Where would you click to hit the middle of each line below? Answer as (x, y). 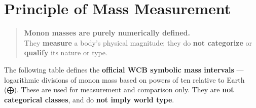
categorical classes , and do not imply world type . (89, 99)
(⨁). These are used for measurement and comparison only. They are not (119, 89)
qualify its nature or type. (66, 52)
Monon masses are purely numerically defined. (107, 33)
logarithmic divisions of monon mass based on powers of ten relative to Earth (124, 79)
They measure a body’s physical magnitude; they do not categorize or (138, 42)
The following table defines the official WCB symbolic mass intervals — (124, 69)
